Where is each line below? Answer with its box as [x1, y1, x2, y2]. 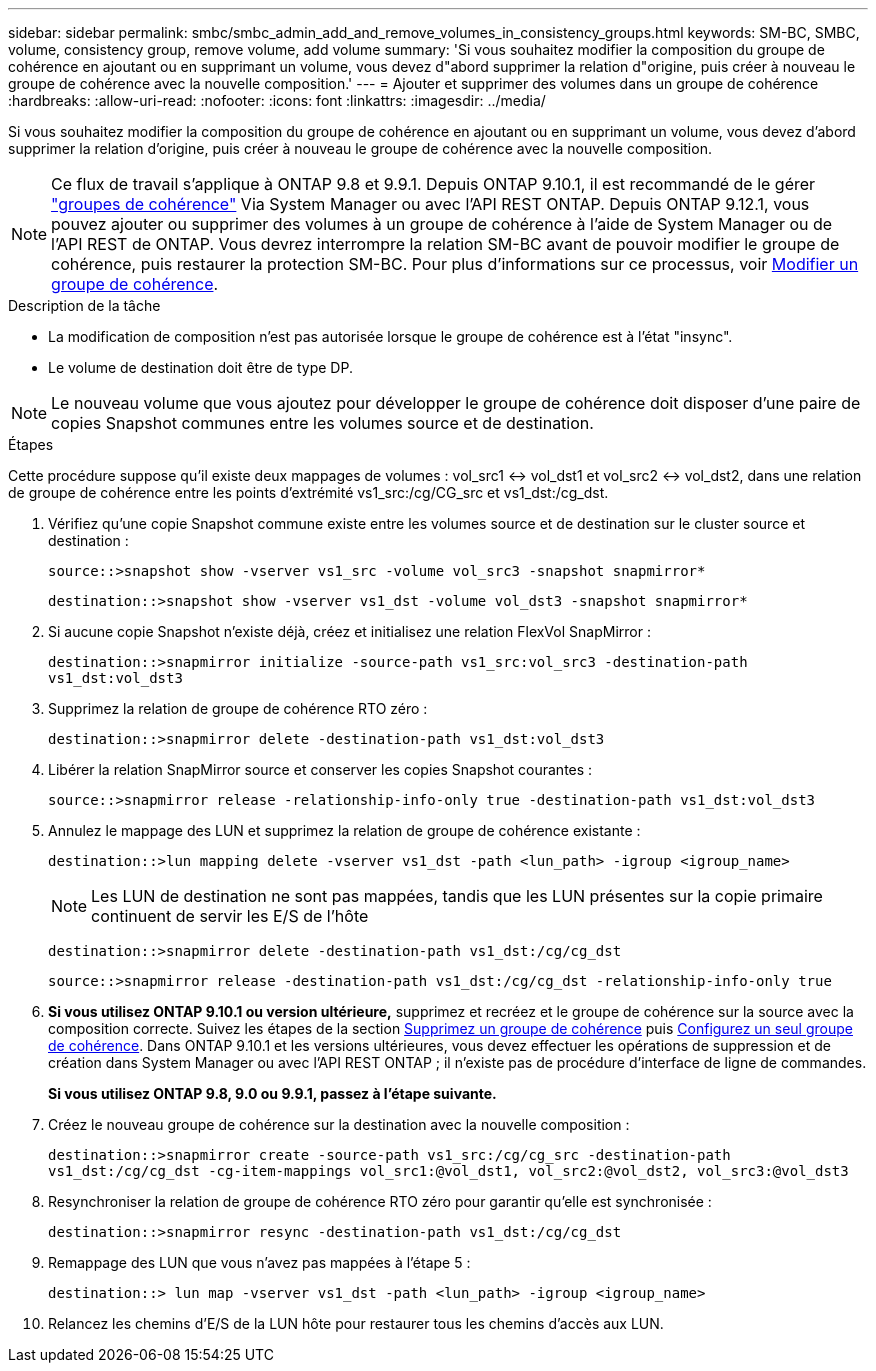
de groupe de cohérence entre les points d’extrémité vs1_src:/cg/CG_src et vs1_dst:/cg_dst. [8, 484, 609, 501]
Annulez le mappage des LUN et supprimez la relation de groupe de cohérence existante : [48, 822, 641, 839]
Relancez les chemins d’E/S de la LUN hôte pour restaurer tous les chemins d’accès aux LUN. [48, 1315, 664, 1332]
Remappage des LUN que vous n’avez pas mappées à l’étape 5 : [48, 1254, 471, 1271]
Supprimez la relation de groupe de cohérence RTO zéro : [48, 700, 428, 717]
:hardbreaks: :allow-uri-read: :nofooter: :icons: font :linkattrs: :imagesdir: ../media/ [8, 92, 546, 109]
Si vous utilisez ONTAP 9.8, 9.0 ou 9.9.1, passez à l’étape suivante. [48, 1085, 497, 1102]
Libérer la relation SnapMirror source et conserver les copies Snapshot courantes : [48, 761, 593, 778]
